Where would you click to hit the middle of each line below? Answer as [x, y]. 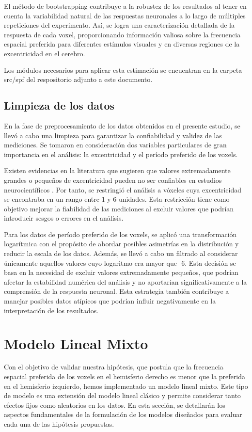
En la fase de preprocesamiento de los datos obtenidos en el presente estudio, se [122, 125]
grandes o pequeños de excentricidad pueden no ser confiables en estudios [113, 180]
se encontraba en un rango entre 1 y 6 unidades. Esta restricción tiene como [117, 199]
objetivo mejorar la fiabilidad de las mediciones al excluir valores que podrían [119, 208]
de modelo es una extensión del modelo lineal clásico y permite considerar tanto [122, 395]
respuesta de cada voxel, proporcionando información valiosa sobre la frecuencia [122, 34]
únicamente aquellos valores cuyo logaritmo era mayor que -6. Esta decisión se [120, 263]
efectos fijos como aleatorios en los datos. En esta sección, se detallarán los [115, 405]
